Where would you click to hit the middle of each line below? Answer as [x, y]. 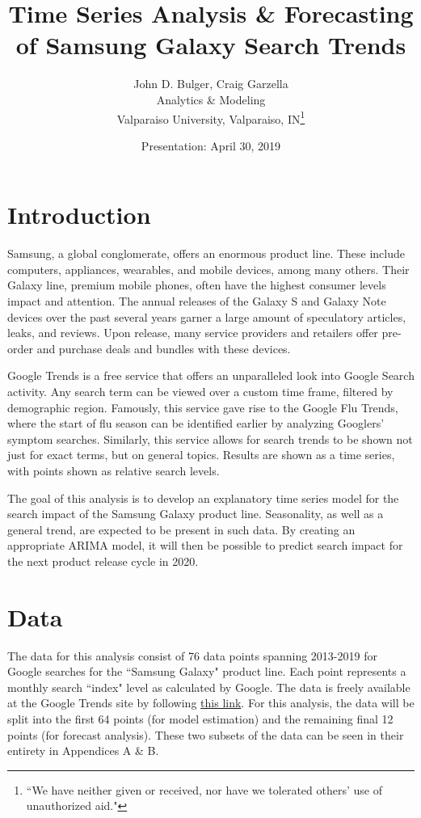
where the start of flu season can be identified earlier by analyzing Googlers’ [196, 423]
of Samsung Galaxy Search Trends [211, 45]
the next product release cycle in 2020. [103, 561]
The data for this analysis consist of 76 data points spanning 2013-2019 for [192, 655]
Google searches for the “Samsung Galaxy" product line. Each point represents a [207, 671]
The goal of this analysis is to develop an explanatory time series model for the [203, 498]
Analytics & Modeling [211, 99]
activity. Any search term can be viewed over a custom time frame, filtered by [200, 392]
